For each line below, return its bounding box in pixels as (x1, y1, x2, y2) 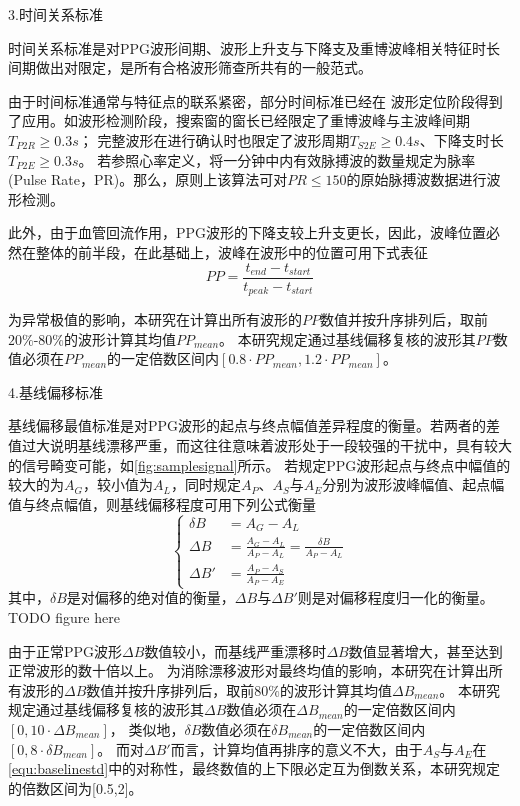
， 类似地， (109, 718, 185, 739)
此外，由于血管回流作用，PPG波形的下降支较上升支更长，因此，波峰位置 (8, 222, 487, 243)
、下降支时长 (419, 129, 504, 150)
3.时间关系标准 (8, 4, 103, 24)
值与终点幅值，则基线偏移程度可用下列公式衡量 (8, 493, 316, 514)
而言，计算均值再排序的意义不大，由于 (170, 738, 423, 759)
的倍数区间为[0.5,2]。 (8, 777, 143, 798)
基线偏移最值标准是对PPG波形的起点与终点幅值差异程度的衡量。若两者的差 (8, 415, 501, 436)
